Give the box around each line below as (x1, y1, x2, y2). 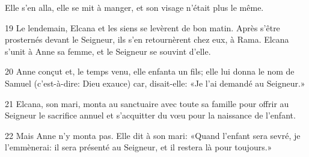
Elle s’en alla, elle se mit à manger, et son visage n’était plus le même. (5, 1, 264, 13)
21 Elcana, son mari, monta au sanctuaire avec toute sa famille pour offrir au (5, 97, 289, 109)
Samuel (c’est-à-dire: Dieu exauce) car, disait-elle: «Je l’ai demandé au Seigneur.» (5, 76, 305, 89)
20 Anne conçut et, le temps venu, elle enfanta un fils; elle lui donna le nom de (5, 65, 295, 78)
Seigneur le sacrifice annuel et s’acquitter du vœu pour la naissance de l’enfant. (5, 109, 296, 122)
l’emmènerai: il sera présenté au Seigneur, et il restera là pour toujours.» (5, 141, 272, 153)
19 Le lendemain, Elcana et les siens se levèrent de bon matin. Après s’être (5, 21, 280, 34)
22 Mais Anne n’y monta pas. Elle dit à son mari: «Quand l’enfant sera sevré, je (5, 129, 301, 141)
